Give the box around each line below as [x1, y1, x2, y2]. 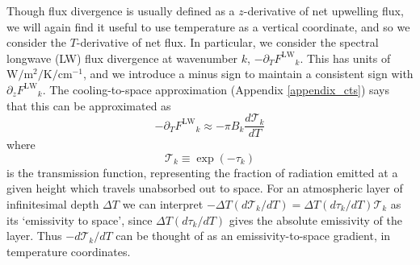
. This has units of [300, 49, 391, 66]
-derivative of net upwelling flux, [243, 2, 404, 19]
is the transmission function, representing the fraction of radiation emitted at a [6, 164, 398, 180]
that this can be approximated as [6, 97, 171, 114]
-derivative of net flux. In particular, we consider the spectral [76, 34, 379, 51]
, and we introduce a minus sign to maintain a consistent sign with [82, 65, 414, 82]
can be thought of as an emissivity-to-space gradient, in [115, 227, 391, 244]
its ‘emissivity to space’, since [6, 211, 153, 228]
